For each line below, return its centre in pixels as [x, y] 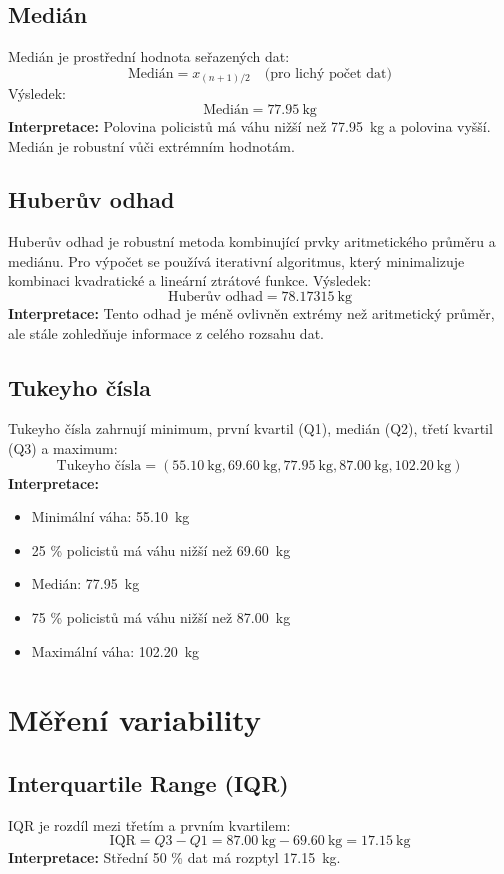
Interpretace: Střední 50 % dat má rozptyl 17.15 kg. [174, 857]
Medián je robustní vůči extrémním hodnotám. [151, 145]
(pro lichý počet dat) [328, 73]
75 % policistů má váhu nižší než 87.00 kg [161, 617]
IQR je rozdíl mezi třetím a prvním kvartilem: [149, 824]
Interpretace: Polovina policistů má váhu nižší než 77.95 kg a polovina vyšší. [249, 125]
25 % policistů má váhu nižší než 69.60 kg [161, 549]
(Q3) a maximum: [63, 448]
